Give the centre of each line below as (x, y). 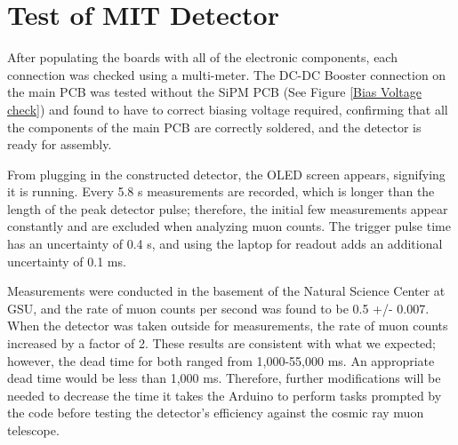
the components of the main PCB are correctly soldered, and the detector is (214, 127)
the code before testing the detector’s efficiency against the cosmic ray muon (216, 413)
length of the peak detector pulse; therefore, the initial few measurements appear (228, 208)
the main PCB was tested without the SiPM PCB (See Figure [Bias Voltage (214, 92)
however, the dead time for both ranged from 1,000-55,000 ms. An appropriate (221, 360)
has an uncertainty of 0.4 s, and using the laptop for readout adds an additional (225, 244)
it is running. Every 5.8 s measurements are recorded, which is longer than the (221, 191)
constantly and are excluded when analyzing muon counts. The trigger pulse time (229, 226)
